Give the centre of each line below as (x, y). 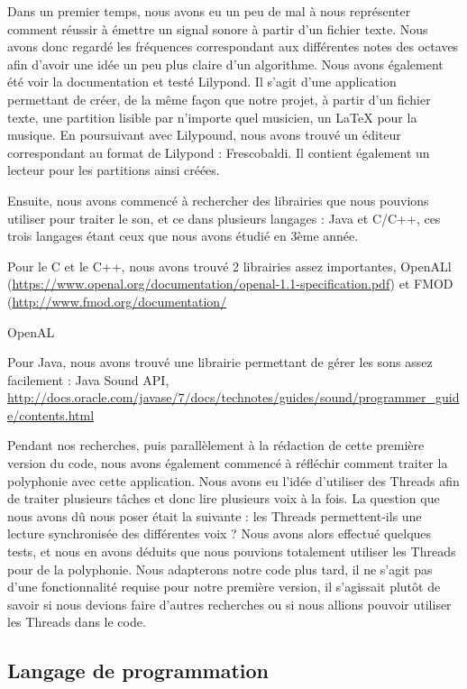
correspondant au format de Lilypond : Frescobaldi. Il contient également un (219, 152)
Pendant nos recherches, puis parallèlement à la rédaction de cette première (216, 445)
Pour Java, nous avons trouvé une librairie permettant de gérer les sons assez (220, 362)
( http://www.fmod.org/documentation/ (117, 301)
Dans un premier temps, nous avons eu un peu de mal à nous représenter (209, 11)
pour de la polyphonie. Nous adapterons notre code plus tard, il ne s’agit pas (220, 569)
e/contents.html (51, 414)
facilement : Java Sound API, (88, 379)
